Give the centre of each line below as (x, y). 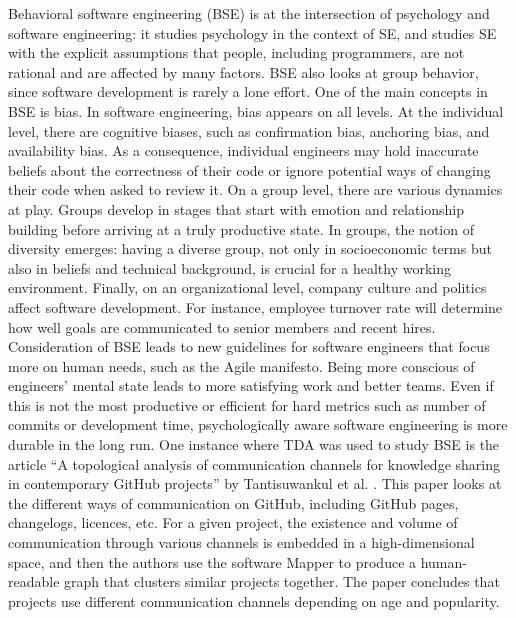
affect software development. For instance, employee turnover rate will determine (255, 306)
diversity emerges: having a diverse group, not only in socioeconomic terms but (250, 248)
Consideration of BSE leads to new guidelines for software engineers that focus (249, 346)
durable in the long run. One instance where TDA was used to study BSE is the (254, 444)
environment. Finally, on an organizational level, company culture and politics (247, 287)
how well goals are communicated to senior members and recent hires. (222, 326)
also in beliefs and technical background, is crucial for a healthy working (229, 267)
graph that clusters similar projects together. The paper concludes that (282, 581)
